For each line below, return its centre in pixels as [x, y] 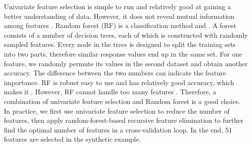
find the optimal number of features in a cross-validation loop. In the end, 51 [118, 129]
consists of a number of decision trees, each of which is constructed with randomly [126, 35]
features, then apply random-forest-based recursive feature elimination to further [124, 120]
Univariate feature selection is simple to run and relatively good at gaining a [118, 6]
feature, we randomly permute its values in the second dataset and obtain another [126, 63]
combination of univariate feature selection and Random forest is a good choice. [122, 101]
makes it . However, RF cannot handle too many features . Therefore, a [110, 92]
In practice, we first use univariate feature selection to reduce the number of [117, 110]
